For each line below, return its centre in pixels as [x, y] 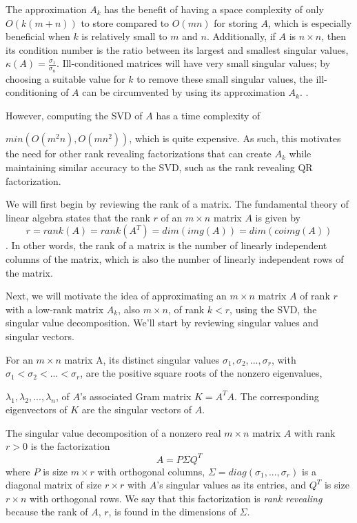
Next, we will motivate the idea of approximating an [116, 296]
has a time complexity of [208, 115]
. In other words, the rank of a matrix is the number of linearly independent [166, 245]
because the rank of [47, 512]
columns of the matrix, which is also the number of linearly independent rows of [175, 258]
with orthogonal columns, [151, 471]
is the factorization [70, 446]
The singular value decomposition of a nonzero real [113, 432]
